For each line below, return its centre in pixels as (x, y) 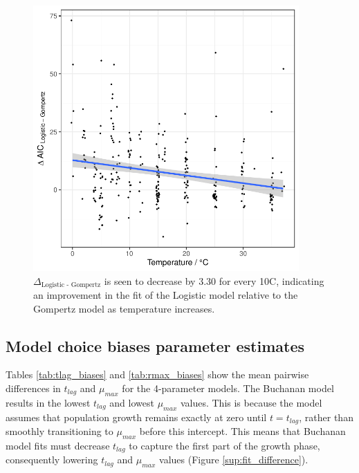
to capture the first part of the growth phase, (224, 445)
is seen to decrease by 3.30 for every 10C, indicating (214, 280)
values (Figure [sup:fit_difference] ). (234, 460)
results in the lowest (48, 402)
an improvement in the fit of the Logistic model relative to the (166, 295)
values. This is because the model (251, 402)
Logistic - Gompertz (71, 285)
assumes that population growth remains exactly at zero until (136, 417)
